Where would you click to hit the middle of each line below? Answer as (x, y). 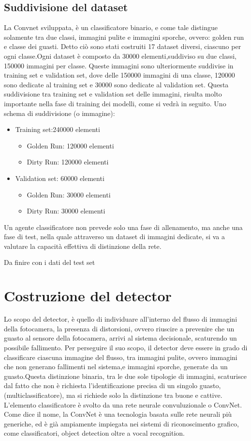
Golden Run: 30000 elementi (69, 194)
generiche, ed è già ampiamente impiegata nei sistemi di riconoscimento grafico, (122, 423)
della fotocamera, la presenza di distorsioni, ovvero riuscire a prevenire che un (119, 328)
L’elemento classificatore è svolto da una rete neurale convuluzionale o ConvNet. (123, 404)
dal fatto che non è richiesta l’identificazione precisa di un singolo (101, 385)
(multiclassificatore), (34, 395)
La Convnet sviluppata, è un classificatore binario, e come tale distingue (111, 27)
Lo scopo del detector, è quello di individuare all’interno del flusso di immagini (121, 319)
